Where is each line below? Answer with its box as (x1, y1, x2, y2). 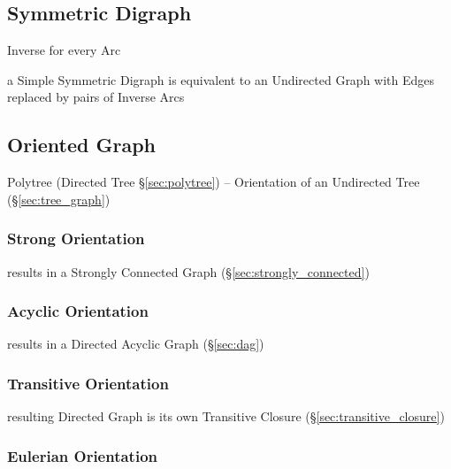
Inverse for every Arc (7, 41, 121, 59)
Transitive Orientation (7, 372, 169, 394)
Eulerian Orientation (7, 444, 158, 466)
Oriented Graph (7, 131, 157, 158)
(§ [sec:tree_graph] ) (7, 189, 111, 208)
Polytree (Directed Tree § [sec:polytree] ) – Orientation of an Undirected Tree (7, 173, 420, 191)
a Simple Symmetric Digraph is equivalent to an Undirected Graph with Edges (7, 70, 435, 88)
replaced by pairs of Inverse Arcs (7, 88, 185, 106)
